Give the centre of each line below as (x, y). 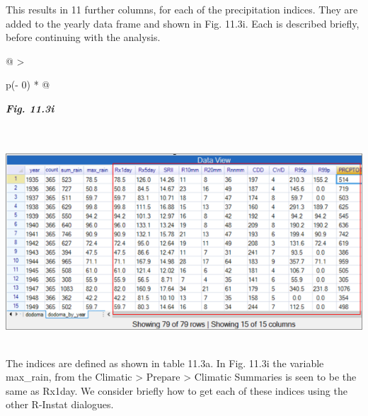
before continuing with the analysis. (83, 37)
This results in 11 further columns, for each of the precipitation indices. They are (182, 9)
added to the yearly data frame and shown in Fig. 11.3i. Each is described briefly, (183, 23)
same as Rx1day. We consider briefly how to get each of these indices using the (177, 390)
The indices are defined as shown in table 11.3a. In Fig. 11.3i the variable (165, 363)
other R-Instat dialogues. (60, 404)
